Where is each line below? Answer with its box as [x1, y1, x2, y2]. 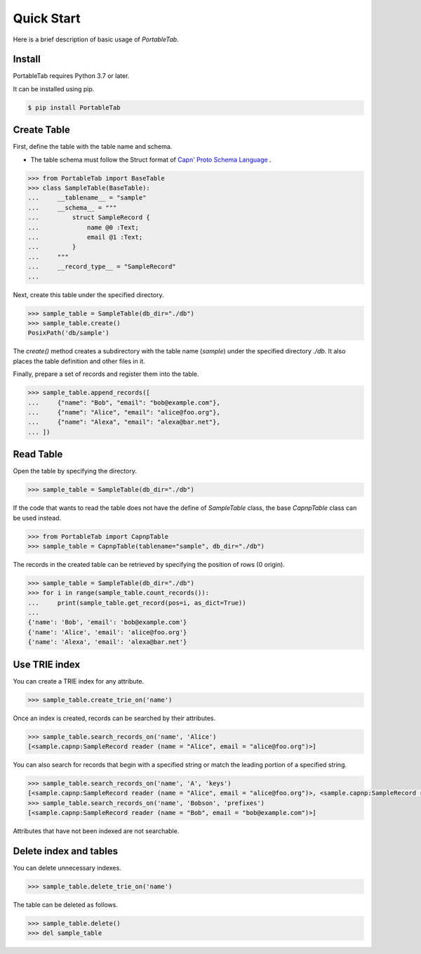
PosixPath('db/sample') [27, 329, 110, 337]
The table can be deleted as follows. [13, 901, 119, 909]
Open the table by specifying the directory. [13, 467, 137, 476]
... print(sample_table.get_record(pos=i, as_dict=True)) [27, 599, 246, 607]
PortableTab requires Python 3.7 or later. [13, 72, 130, 80]
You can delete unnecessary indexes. [13, 864, 122, 873]
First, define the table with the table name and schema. [13, 143, 173, 151]
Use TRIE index [13, 658, 81, 670]
